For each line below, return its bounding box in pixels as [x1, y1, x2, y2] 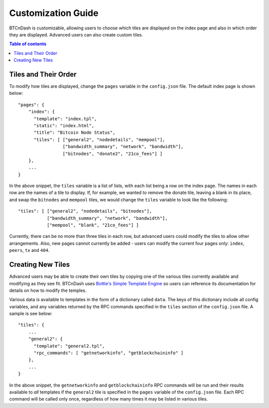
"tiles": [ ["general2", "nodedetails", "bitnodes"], [18, 208, 152, 214]
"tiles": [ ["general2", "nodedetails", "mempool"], [33, 137, 165, 142]
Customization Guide [9, 7, 99, 18]
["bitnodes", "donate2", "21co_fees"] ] [62, 151, 163, 157]
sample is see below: [9, 311, 52, 317]
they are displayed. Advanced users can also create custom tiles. [9, 31, 143, 37]
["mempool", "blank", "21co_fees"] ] [46, 222, 139, 228]
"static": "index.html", [33, 123, 95, 128]
